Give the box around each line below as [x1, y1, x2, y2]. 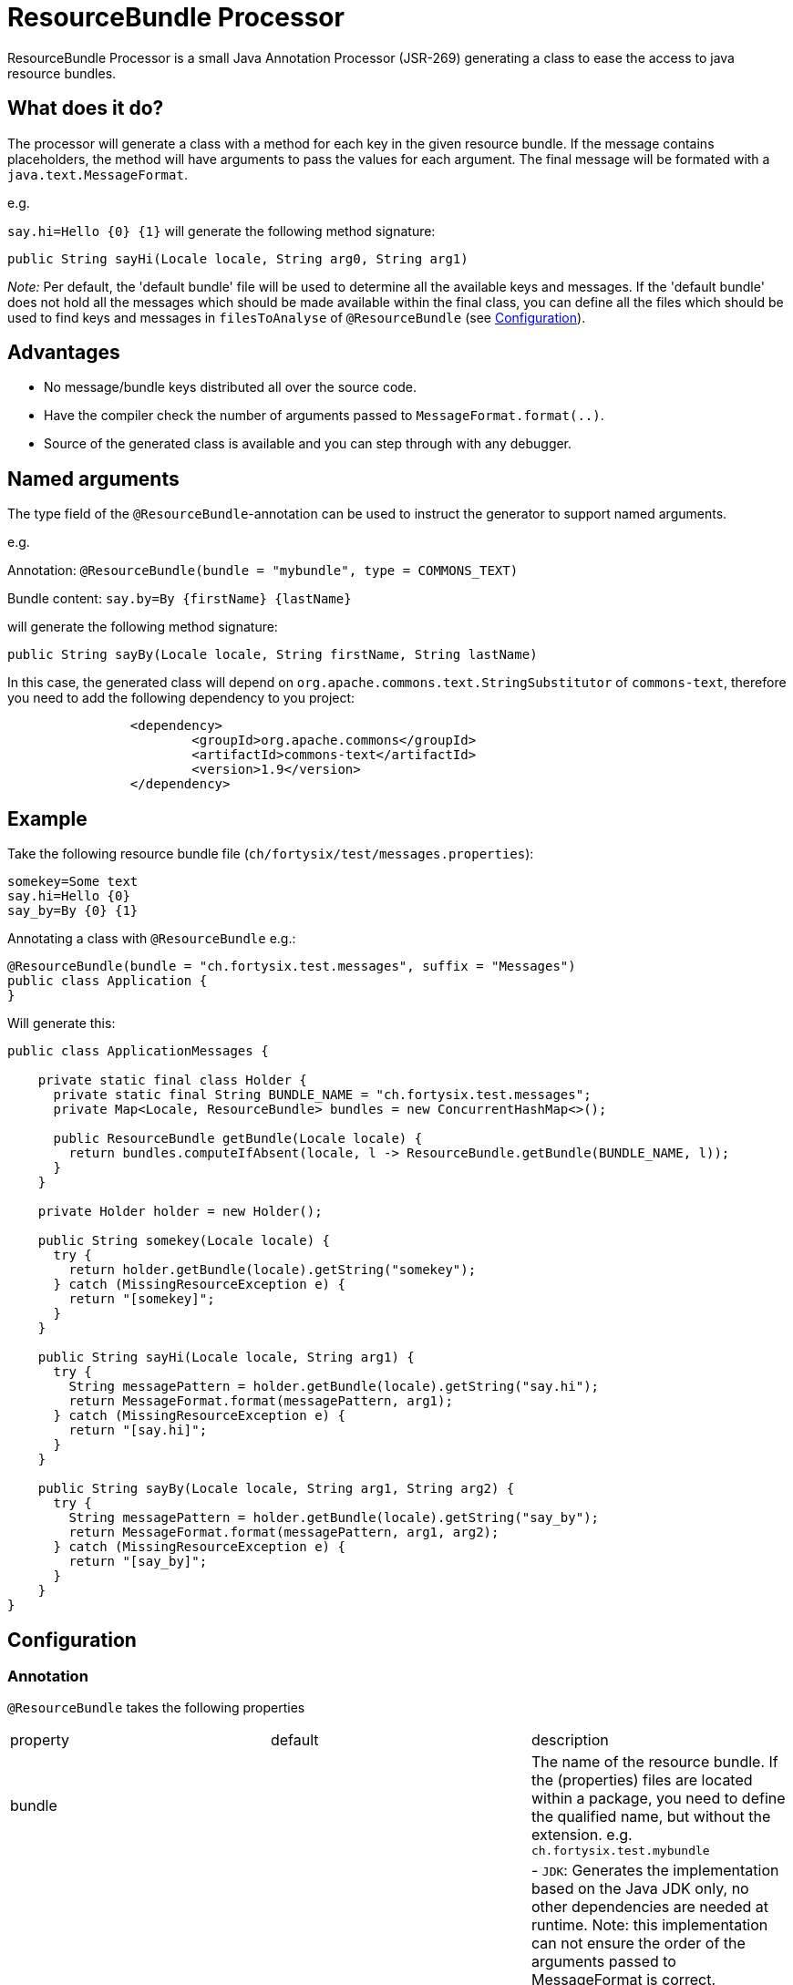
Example [7, 807, 88, 830]
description [530, 1731, 609, 1750]
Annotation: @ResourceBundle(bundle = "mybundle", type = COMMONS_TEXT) [7, 562, 519, 579]
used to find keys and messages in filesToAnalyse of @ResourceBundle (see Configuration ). [7, 309, 586, 325]
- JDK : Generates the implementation [530, 1861, 779, 1880]
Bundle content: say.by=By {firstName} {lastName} [7, 591, 352, 607]
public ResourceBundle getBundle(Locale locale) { [53, 1131, 423, 1147]
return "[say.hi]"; [68, 1423, 208, 1438]
